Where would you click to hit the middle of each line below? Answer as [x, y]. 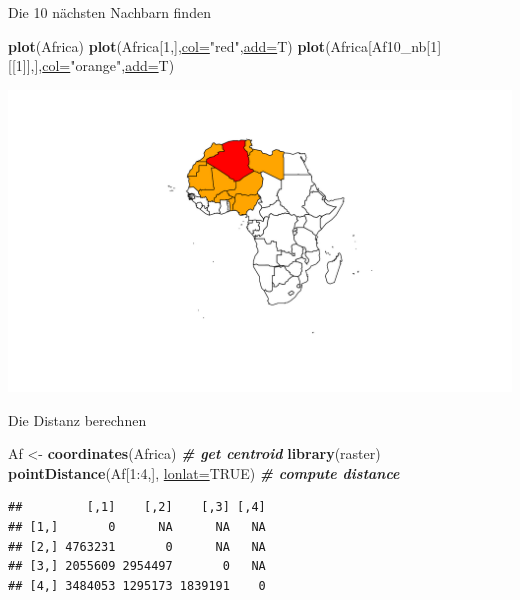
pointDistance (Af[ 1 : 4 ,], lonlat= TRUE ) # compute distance [204, 472]
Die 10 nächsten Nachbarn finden [109, 12]
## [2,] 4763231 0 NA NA [137, 546]
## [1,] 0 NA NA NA [137, 526]
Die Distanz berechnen [77, 419]
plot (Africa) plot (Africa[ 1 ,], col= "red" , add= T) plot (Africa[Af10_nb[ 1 [223, 45]
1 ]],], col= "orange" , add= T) [95, 65]
